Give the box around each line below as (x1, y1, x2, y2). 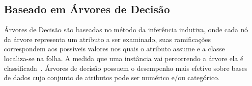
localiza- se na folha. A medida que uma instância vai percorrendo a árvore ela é (4, 53, 244, 63)
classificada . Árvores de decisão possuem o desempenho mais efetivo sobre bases (4, 63, 248, 73)
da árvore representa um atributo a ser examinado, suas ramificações (4, 34, 211, 44)
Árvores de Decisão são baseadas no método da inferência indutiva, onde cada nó (4, 24, 248, 35)
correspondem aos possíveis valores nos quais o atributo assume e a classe (4, 43, 225, 54)
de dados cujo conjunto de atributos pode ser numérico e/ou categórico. (4, 72, 220, 83)
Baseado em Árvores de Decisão (4, 1, 170, 17)
